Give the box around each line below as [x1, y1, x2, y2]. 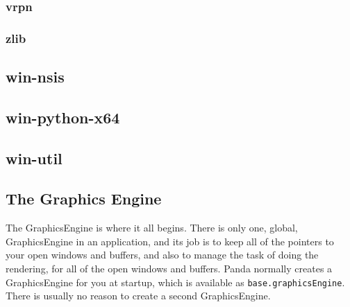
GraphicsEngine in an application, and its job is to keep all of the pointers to [6, 234, 334, 248]
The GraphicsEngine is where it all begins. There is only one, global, [6, 220, 298, 235]
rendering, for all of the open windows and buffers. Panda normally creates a [6, 261, 333, 276]
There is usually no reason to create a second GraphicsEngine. [6, 288, 271, 303]
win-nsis [6, 66, 65, 87]
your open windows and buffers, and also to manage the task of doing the [6, 247, 319, 262]
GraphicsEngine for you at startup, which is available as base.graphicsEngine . [6, 274, 345, 289]
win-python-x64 [6, 106, 120, 128]
